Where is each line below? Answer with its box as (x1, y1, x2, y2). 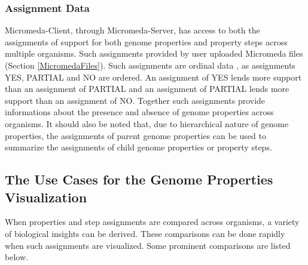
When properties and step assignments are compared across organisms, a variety (5, 215, 300, 228)
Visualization (5, 187, 87, 206)
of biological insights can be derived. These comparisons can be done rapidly (5, 227, 285, 239)
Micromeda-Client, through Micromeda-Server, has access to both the (5, 24, 260, 36)
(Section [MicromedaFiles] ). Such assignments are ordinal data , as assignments (5, 59, 295, 71)
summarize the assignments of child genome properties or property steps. (5, 141, 272, 153)
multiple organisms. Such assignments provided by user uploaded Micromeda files (5, 47, 303, 60)
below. (5, 251, 28, 263)
